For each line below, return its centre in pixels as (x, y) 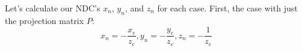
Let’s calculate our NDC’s (53, 8)
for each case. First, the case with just (227, 8)
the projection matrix (45, 20)
